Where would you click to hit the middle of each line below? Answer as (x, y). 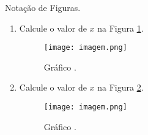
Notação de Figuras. (43, 7)
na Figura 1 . (120, 28)
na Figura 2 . (120, 87)
